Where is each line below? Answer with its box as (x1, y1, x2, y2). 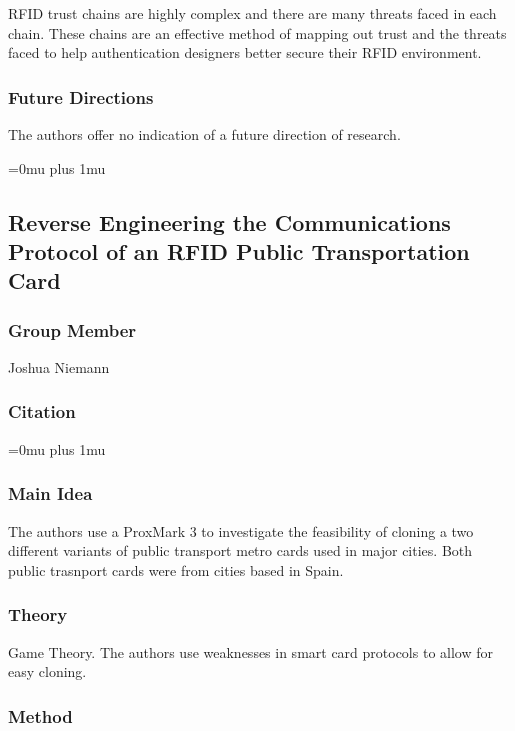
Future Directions (8, 84, 154, 109)
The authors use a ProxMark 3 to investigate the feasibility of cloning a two (8, 520, 474, 541)
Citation (8, 399, 76, 424)
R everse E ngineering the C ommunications (8, 206, 451, 237)
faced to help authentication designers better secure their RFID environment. (8, 42, 482, 63)
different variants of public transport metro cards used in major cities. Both (8, 540, 473, 561)
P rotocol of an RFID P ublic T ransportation (8, 235, 470, 266)
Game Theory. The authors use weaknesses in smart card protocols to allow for (8, 641, 493, 662)
